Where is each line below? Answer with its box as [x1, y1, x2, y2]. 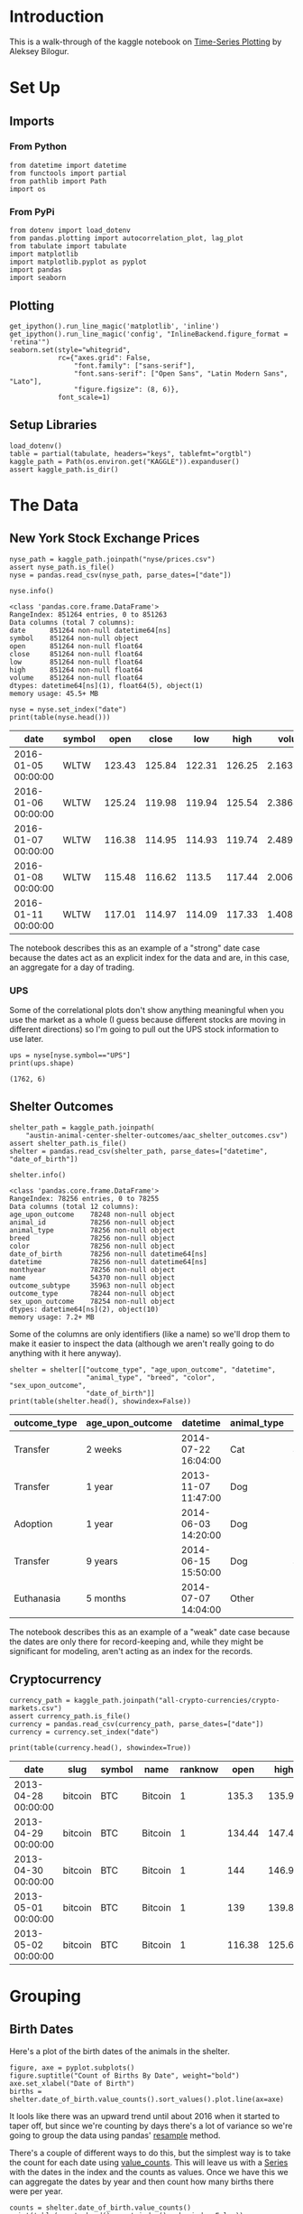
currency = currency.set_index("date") [9, 1727, 160, 1736]
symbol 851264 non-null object [9, 634, 140, 643]
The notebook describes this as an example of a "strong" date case [9, 942, 261, 954]
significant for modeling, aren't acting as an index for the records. [9, 1645, 253, 1656]
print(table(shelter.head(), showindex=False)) [9, 1397, 192, 1406]
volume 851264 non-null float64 [9, 673, 143, 683]
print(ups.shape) [9, 1059, 75, 1068]
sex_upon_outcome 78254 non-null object [9, 1297, 176, 1306]
